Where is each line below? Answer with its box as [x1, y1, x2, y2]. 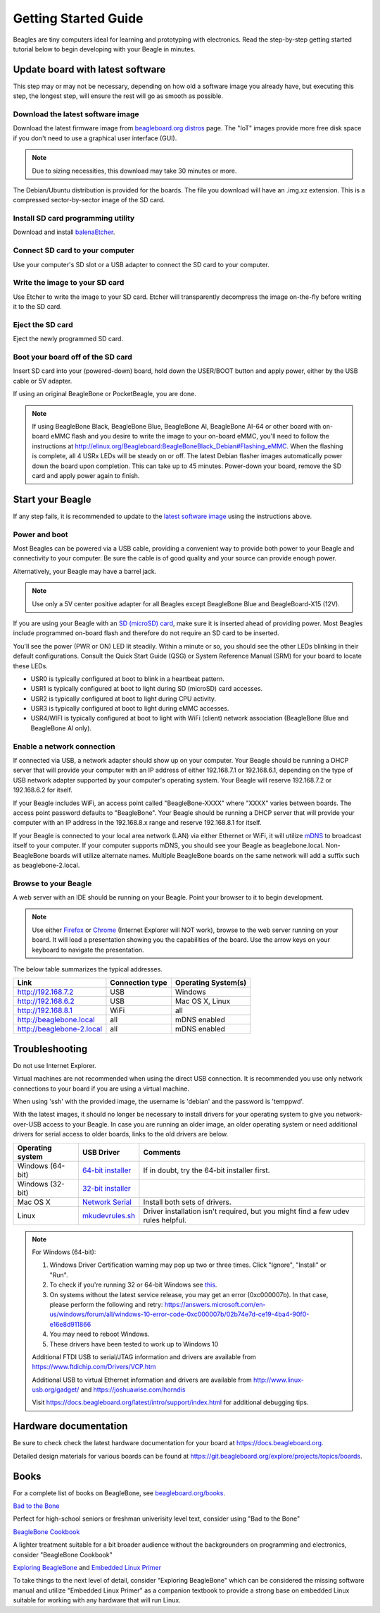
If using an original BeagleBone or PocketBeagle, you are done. [13, 390, 196, 398]
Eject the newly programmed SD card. [13, 335, 123, 343]
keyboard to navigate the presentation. [32, 945, 144, 954]
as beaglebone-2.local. [13, 861, 80, 869]
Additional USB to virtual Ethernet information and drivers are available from [32, 1375, 253, 1384]
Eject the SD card [13, 319, 73, 329]
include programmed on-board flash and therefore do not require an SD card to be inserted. [13, 629, 279, 637]
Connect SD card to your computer [13, 245, 135, 255]
